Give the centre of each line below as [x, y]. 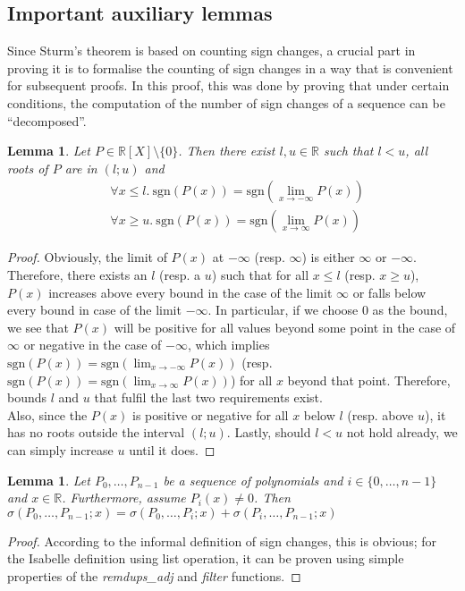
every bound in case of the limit [94, 310]
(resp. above [380, 414]
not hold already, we [402, 432]
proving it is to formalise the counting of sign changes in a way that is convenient [230, 68]
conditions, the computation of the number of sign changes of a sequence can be [226, 102]
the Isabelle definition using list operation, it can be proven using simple [206, 558]
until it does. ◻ [172, 449]
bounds [27, 397]
